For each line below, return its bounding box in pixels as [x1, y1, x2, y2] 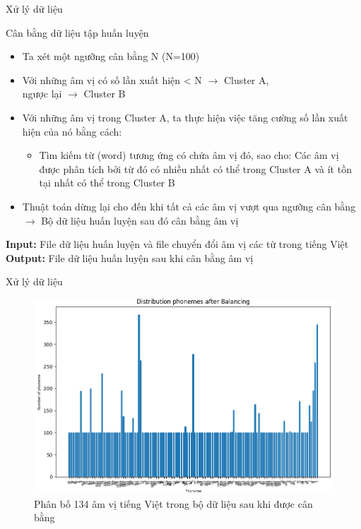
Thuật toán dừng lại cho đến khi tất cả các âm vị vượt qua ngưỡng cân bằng [22, 198, 356, 213]
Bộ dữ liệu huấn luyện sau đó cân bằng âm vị [41, 213, 239, 227]
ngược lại [22, 86, 62, 101]
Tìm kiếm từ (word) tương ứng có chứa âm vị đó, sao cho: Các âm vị [39, 148, 339, 162]
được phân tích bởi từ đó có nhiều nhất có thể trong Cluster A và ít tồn [39, 161, 352, 176]
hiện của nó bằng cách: [22, 124, 122, 138]
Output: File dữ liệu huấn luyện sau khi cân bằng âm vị [6, 250, 254, 265]
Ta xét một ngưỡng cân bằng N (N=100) [22, 49, 200, 64]
